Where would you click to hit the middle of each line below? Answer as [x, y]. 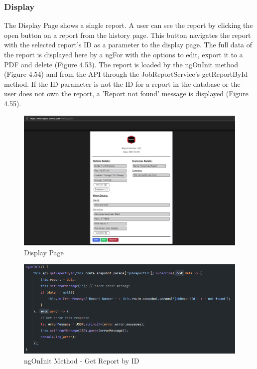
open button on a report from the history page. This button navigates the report [128, 35]
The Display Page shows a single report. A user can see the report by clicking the [128, 25]
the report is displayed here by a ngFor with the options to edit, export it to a [124, 54]
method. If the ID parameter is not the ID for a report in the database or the [122, 84]
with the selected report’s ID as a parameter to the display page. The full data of [128, 45]
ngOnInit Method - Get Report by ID [82, 360]
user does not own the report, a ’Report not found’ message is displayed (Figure [126, 93]
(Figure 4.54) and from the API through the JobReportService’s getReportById [126, 74]
